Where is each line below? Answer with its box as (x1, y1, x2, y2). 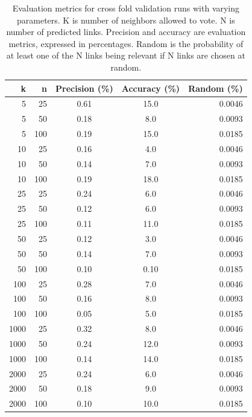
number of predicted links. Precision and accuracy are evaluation (6, 25, 246, 38)
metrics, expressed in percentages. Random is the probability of (8, 37, 244, 49)
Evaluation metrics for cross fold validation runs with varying (12, 2, 240, 14)
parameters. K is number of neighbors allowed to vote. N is (16, 13, 235, 26)
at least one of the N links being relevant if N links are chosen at (6, 49, 245, 62)
